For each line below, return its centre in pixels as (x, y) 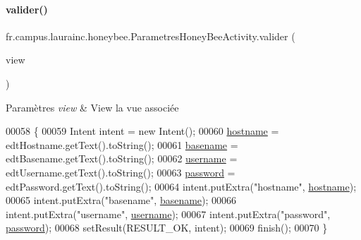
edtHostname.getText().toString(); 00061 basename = (122, 144)
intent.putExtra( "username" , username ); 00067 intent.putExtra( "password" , (168, 214)
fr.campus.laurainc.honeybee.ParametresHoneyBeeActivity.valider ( (151, 36)
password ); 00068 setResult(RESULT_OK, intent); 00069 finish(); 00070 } (167, 228)
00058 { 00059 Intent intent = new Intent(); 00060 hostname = (142, 131)
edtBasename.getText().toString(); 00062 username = (122, 158)
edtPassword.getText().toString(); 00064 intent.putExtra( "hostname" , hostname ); (181, 186)
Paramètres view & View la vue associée (92, 107)
